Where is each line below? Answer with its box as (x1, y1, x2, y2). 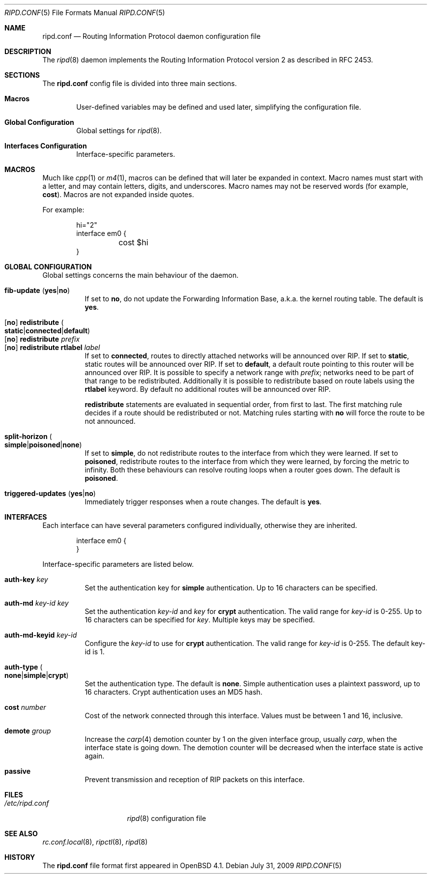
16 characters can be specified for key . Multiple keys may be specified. (85, 615, 315, 624)
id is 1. (85, 647, 105, 656)
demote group (4, 727, 51, 735)
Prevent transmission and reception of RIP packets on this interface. (85, 775, 305, 784)
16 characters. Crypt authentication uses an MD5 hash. (85, 688, 262, 696)
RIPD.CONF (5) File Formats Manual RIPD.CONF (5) (4, 8, 165, 17)
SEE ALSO (4, 829, 38, 838)
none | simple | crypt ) (4, 671, 69, 679)
